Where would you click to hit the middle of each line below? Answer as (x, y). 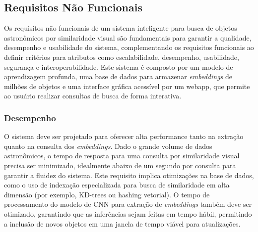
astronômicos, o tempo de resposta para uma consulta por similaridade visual (122, 156)
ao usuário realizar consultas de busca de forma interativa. (93, 96)
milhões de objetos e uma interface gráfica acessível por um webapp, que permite (127, 86)
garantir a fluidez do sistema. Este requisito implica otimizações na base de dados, (129, 175)
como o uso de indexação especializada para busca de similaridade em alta (117, 185)
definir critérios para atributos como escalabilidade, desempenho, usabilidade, (122, 57)
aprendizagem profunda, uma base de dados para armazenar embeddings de (118, 76)
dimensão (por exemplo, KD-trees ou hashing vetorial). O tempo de (107, 194)
